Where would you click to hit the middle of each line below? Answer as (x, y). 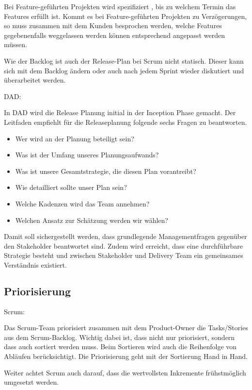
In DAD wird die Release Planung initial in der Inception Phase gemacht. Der (120, 112)
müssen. (16, 44)
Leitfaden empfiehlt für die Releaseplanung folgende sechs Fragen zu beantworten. (126, 122)
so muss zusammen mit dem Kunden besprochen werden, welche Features (113, 25)
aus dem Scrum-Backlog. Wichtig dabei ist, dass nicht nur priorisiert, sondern (119, 337)
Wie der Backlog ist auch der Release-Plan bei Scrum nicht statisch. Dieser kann (124, 60)
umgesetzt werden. (31, 382)
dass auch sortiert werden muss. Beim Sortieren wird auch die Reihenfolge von (120, 347)
